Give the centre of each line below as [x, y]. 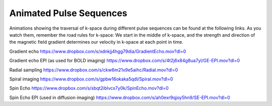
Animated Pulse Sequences [68, 13]
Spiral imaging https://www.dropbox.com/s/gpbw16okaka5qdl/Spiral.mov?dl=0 [91, 79]
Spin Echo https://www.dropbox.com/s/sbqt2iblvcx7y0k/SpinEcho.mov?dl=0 [89, 88]
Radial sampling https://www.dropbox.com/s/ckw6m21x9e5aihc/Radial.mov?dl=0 [94, 70]
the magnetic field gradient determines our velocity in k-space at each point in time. [96, 42]
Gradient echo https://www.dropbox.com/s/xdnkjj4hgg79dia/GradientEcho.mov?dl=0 [98, 51]
